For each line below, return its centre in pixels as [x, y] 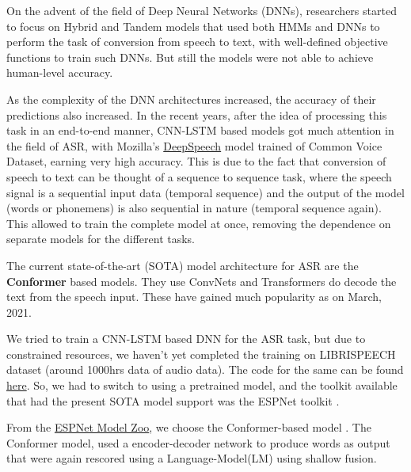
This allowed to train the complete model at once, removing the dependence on [199, 223]
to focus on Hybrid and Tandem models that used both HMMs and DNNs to [193, 26]
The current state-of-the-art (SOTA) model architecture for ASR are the [183, 265]
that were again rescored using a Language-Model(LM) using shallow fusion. [192, 458]
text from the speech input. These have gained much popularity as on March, [194, 297]
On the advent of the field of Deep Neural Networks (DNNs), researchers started [202, 10]
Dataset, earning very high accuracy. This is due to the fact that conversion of [196, 161]
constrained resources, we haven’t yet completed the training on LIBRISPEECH [201, 354]
